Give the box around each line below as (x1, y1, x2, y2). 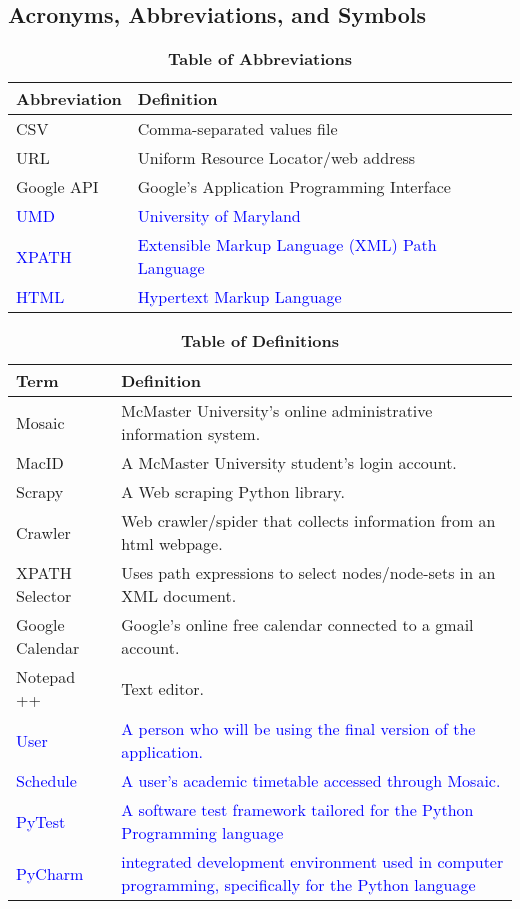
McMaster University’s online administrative (121, 399, 433, 423)
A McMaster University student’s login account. (121, 451, 457, 475)
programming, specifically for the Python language (121, 873, 476, 897)
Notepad (16, 665, 76, 689)
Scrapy (16, 480, 64, 504)
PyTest (16, 809, 66, 833)
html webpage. (121, 532, 223, 556)
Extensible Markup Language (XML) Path (137, 233, 437, 257)
